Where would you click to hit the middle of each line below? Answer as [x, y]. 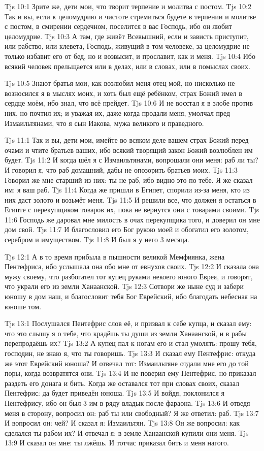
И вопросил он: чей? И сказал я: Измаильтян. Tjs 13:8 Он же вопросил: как [122, 423]
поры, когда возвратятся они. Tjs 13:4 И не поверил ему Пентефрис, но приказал [130, 373]
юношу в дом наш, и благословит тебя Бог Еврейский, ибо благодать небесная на [131, 296]
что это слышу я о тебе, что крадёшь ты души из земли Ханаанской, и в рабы [126, 333]
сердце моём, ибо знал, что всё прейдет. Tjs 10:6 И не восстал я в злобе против [129, 103]
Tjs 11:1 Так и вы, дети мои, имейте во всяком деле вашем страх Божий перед [127, 140]
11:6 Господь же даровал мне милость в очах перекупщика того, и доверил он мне [132, 219]
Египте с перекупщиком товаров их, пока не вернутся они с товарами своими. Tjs [132, 210]
